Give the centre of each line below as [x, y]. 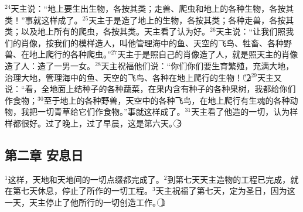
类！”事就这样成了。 [44, 20]
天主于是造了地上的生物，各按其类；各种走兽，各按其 [191, 20]
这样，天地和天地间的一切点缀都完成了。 [86, 179]
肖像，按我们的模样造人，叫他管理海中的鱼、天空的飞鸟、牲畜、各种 [152, 42]
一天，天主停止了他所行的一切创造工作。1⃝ [85, 202]
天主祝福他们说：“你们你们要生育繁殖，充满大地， [198, 65]
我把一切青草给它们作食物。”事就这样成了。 [103, 112]
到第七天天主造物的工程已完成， [229, 179]
